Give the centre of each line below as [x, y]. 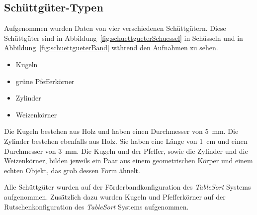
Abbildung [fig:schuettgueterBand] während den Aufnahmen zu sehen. [111, 48]
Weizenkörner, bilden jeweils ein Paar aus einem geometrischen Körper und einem [128, 161]
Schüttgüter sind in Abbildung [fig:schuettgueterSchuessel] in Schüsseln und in [124, 38]
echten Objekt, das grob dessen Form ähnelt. [72, 170]
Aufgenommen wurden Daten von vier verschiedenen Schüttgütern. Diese [115, 28]
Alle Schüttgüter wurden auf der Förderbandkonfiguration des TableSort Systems [128, 187]
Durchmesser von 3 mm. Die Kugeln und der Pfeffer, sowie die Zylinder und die [126, 151]
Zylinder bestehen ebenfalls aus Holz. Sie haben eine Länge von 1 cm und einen [126, 141]
